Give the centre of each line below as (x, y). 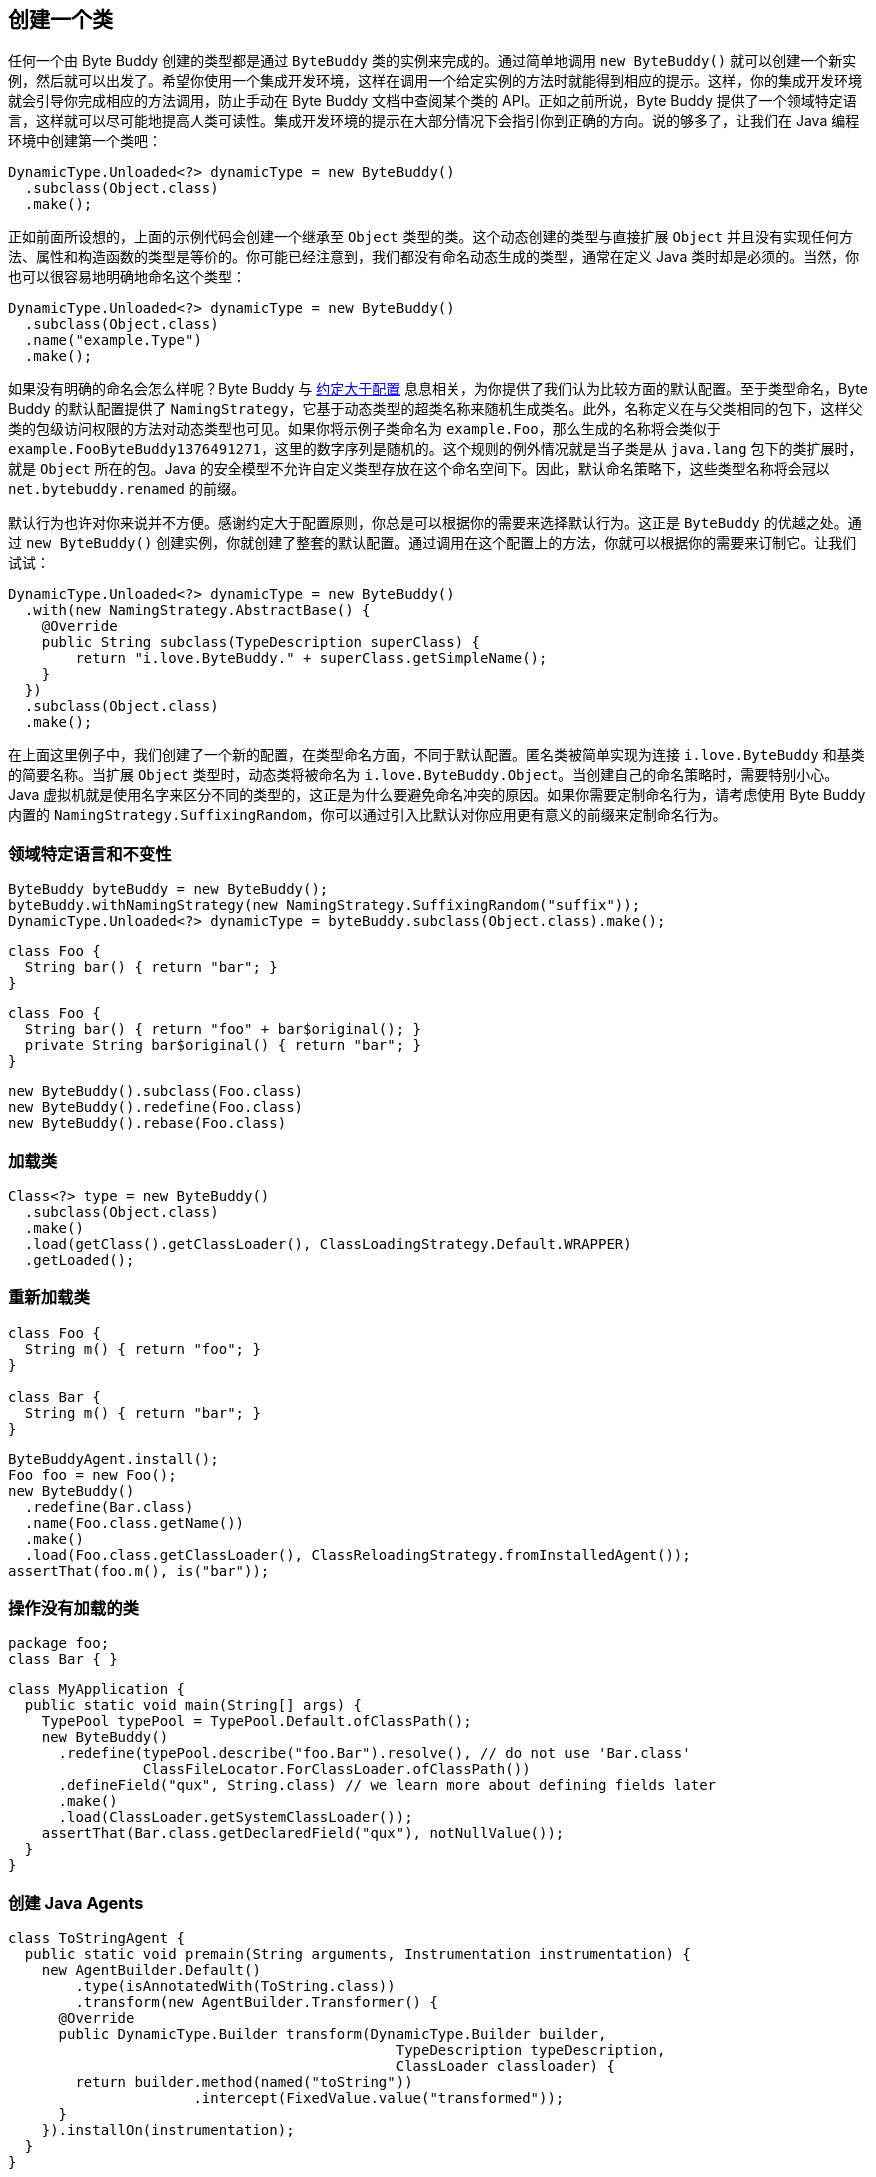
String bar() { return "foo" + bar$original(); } (223, 1029)
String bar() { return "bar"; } (151, 967)
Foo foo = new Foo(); (92, 1474)
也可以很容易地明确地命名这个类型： (127, 277)
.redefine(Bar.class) (109, 1506)
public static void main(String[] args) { (193, 1705)
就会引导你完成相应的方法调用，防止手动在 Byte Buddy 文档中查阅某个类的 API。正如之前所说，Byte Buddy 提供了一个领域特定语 (432, 101)
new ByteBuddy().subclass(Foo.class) (156, 1091)
